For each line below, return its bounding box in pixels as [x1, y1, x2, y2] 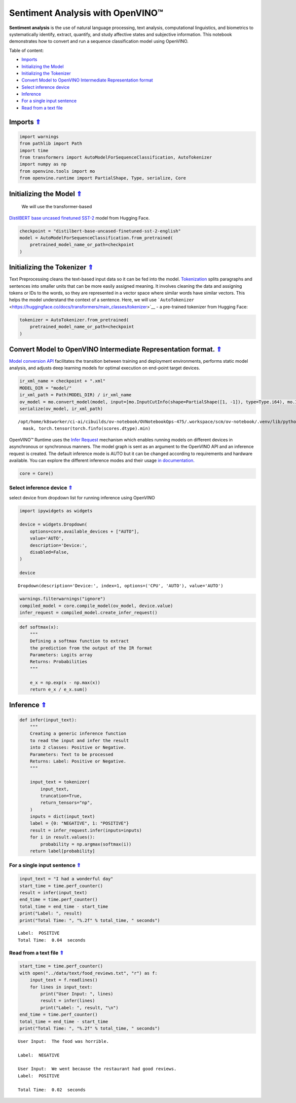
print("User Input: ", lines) [40, 991, 113, 996]
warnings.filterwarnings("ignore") [19, 596, 106, 602]
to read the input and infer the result [30, 738, 129, 743]
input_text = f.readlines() [30, 977, 98, 983]
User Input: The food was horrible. [18, 1038, 110, 1044]
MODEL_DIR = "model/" [19, 385, 72, 391]
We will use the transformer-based [21, 204, 92, 210]
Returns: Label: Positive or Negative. [30, 758, 127, 764]
